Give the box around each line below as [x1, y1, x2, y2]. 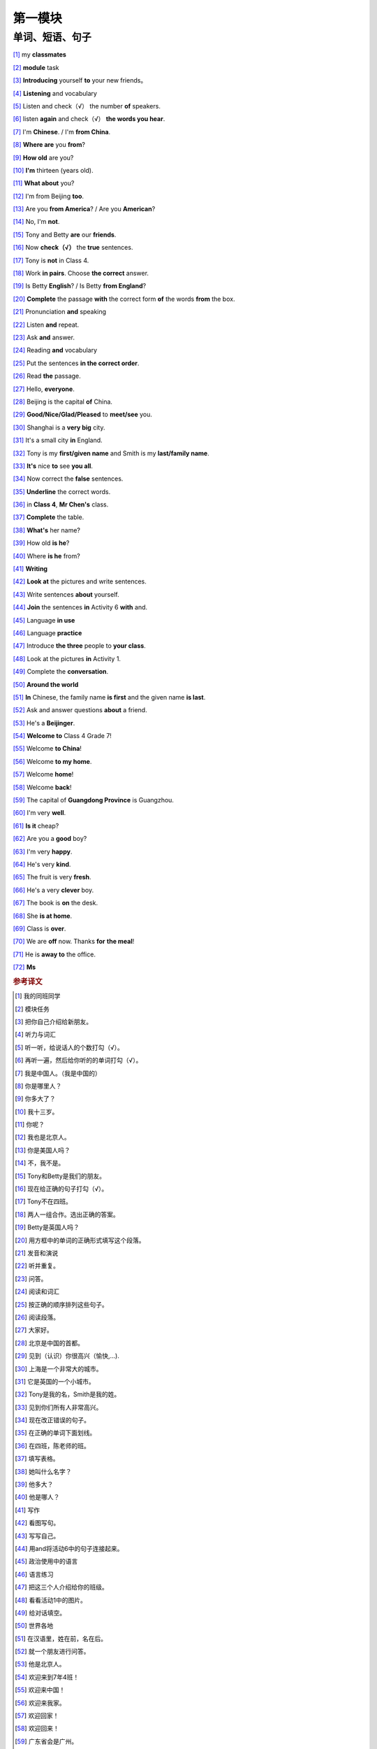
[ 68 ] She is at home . [13, 912, 73, 920]
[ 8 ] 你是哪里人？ [15, 1082, 62, 1090]
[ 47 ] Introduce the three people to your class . [13, 642, 146, 650]
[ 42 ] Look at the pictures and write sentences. [13, 577, 147, 586]
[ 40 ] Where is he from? [13, 551, 80, 560]
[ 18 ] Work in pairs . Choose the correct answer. [13, 269, 149, 278]
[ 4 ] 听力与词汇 [15, 1031, 56, 1039]
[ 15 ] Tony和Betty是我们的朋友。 [15, 1172, 106, 1180]
